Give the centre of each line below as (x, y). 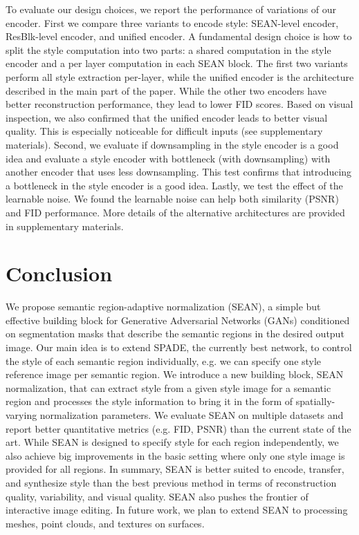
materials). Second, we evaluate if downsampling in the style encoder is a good (172, 144)
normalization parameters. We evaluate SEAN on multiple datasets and (192, 414)
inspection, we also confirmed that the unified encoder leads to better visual (167, 117)
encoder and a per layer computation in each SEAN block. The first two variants (177, 63)
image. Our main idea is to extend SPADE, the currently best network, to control (179, 347)
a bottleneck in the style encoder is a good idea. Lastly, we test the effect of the (174, 185)
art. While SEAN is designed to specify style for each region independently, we (172, 442)
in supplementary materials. (65, 226)
